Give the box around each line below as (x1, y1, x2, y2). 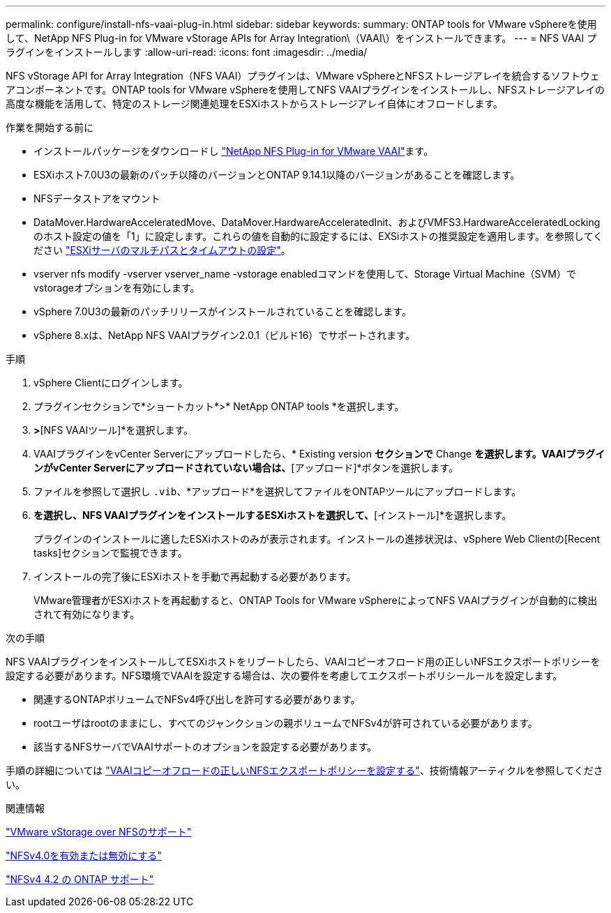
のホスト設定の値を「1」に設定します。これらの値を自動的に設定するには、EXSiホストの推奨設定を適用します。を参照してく (33, 230, 603, 242)
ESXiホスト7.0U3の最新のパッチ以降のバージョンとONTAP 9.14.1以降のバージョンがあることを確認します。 (33, 169, 520, 181)
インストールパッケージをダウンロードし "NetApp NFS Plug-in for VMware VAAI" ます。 (33, 145, 434, 157)
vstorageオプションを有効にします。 (33, 282, 200, 294)
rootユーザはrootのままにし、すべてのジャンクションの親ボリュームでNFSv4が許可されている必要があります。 (33, 717, 538, 729)
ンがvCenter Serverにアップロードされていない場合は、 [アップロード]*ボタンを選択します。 (33, 462, 459, 474)
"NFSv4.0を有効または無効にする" (6, 850, 162, 861)
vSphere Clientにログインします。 (33, 377, 188, 388)
